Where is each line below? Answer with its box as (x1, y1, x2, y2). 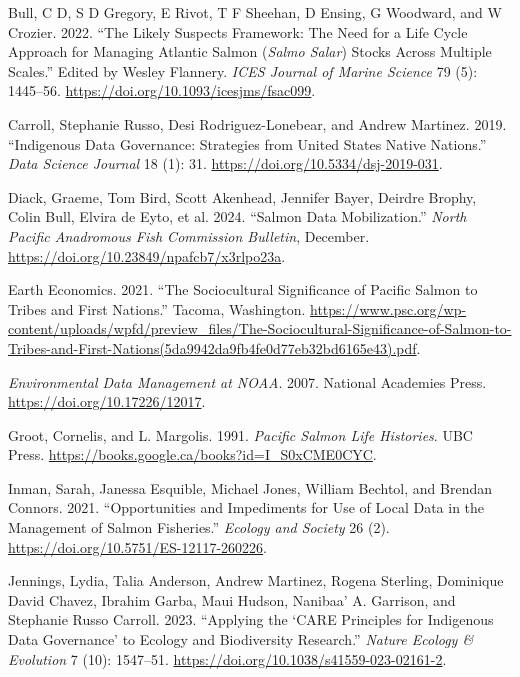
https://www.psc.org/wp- (310, 298, 467, 319)
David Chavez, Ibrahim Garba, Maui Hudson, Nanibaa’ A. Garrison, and (8, 589, 456, 610)
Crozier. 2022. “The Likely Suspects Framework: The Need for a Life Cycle (8, 21, 468, 42)
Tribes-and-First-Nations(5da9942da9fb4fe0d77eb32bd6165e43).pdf (8, 337, 417, 358)
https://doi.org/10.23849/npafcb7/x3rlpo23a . (8, 245, 286, 266)
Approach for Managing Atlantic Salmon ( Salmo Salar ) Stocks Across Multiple (8, 41, 492, 62)
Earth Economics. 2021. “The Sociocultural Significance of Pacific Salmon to (8, 279, 478, 300)
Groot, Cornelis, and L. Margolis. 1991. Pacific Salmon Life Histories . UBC (8, 424, 473, 445)
